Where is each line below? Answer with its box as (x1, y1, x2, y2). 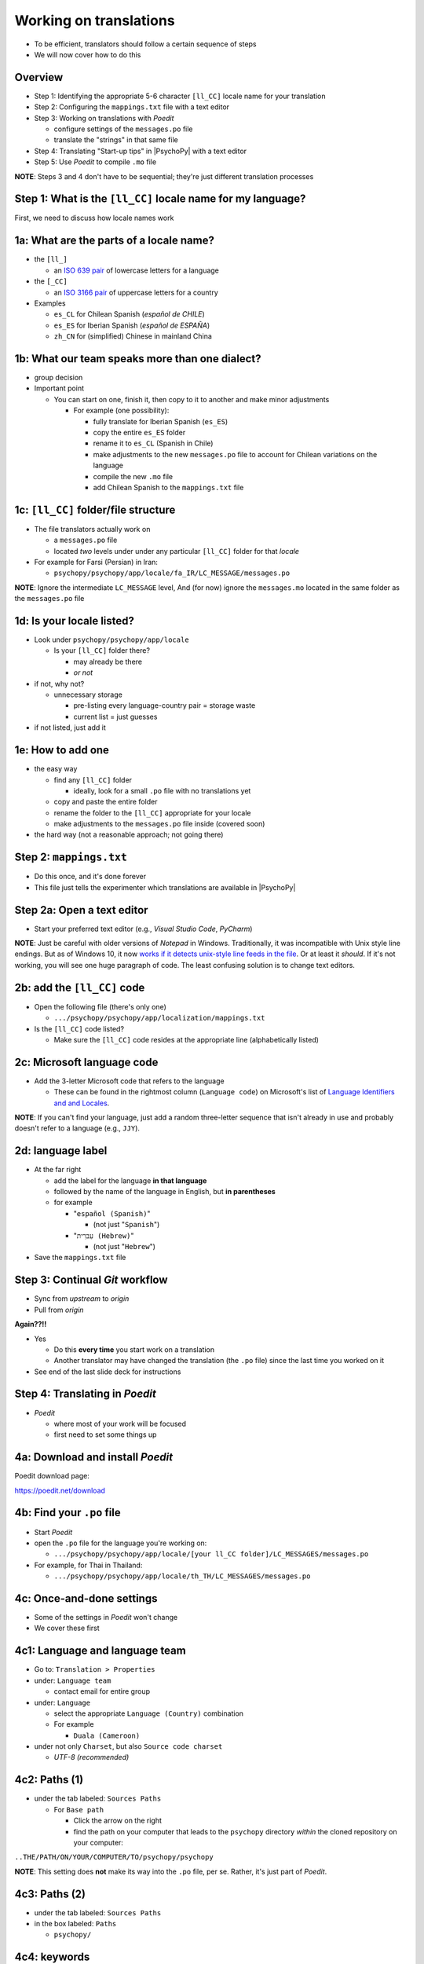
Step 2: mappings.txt (14, 851, 127, 864)
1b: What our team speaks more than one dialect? (14, 352, 262, 365)
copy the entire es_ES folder (93, 427, 186, 437)
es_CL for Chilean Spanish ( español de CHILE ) (53, 310, 206, 319)
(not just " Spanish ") (93, 1220, 160, 1229)
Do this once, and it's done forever (34, 872, 147, 881)
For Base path (53, 1805, 104, 1814)
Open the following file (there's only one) (34, 1002, 166, 1011)
